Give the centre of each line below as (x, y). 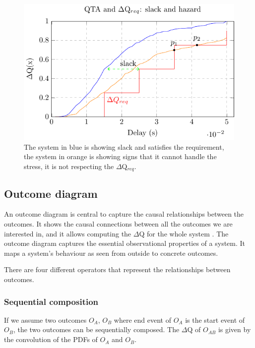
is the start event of (215, 319)
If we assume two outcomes (45, 319)
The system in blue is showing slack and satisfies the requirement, (124, 146)
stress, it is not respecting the (69, 166)
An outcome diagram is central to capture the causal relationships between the (124, 214)
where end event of (142, 319)
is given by (234, 329)
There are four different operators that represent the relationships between (117, 269)
